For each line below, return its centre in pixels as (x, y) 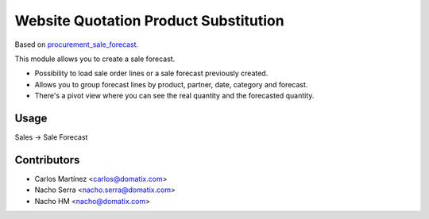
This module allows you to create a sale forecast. (95, 59)
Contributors (47, 160)
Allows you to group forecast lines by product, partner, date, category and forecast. (171, 84)
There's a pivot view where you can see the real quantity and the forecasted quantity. (174, 96)
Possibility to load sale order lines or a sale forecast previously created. (151, 73)
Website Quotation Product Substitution (150, 21)
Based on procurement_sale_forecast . (77, 44)
